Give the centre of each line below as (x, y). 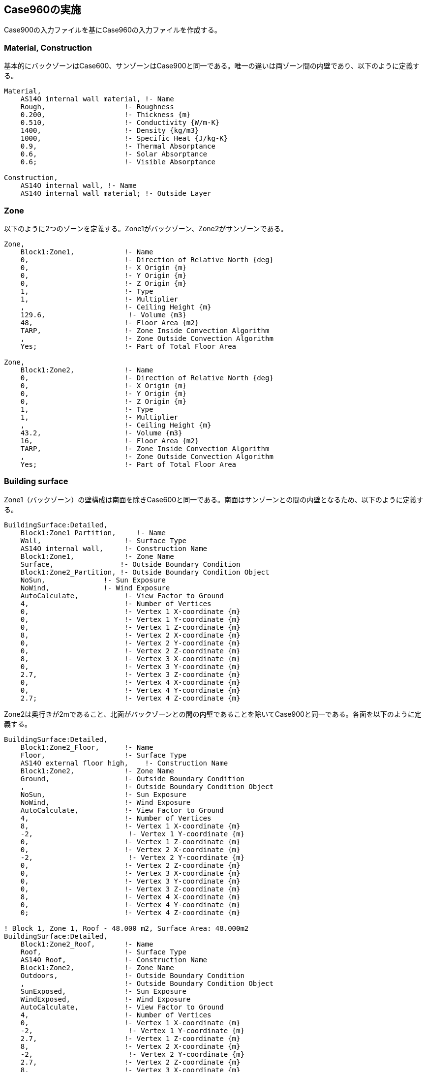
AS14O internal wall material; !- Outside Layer (116, 194)
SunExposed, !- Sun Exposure (103, 991)
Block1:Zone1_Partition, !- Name (93, 533)
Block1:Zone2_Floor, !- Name (87, 747)
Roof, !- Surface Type (103, 952)
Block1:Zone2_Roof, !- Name (87, 944)
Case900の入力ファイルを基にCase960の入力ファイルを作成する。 (113, 30)
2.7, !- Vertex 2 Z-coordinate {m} (130, 1062)
